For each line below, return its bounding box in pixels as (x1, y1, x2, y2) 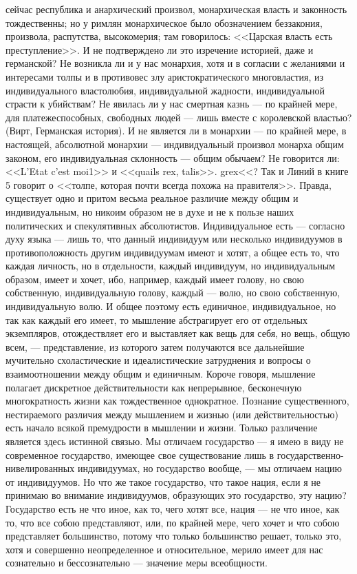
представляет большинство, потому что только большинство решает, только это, (6, 529, 342, 543)
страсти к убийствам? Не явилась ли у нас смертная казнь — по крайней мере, (6, 96, 338, 111)
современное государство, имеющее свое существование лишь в (6, 447, 274, 462)
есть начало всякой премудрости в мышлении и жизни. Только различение (6, 420, 318, 435)
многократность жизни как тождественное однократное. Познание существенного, (6, 393, 349, 408)
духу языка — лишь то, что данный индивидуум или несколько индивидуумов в (6, 232, 343, 246)
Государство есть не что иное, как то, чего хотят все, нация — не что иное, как (6, 501, 340, 515)
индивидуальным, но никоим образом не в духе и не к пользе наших (6, 204, 294, 218)
